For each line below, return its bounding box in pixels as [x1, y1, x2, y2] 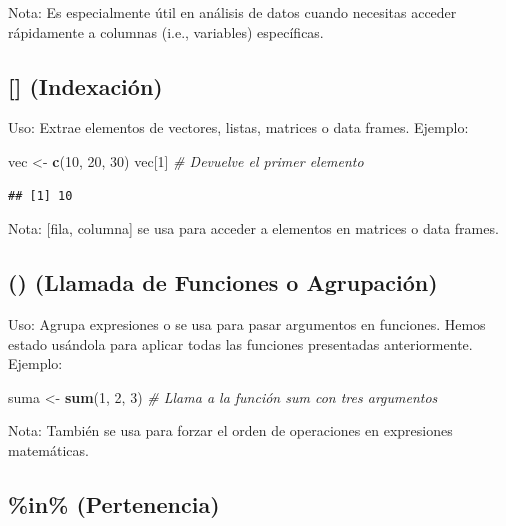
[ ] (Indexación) [8, 70, 163, 101]
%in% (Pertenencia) [8, 488, 220, 519]
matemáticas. [8, 439, 89, 460]
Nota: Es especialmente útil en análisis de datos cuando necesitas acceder [8, 2, 457, 22]
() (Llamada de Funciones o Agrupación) [8, 267, 438, 298]
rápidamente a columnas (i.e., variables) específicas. [8, 21, 324, 42]
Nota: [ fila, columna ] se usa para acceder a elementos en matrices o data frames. [8, 218, 499, 239]
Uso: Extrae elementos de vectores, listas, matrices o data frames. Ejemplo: [8, 117, 469, 138]
